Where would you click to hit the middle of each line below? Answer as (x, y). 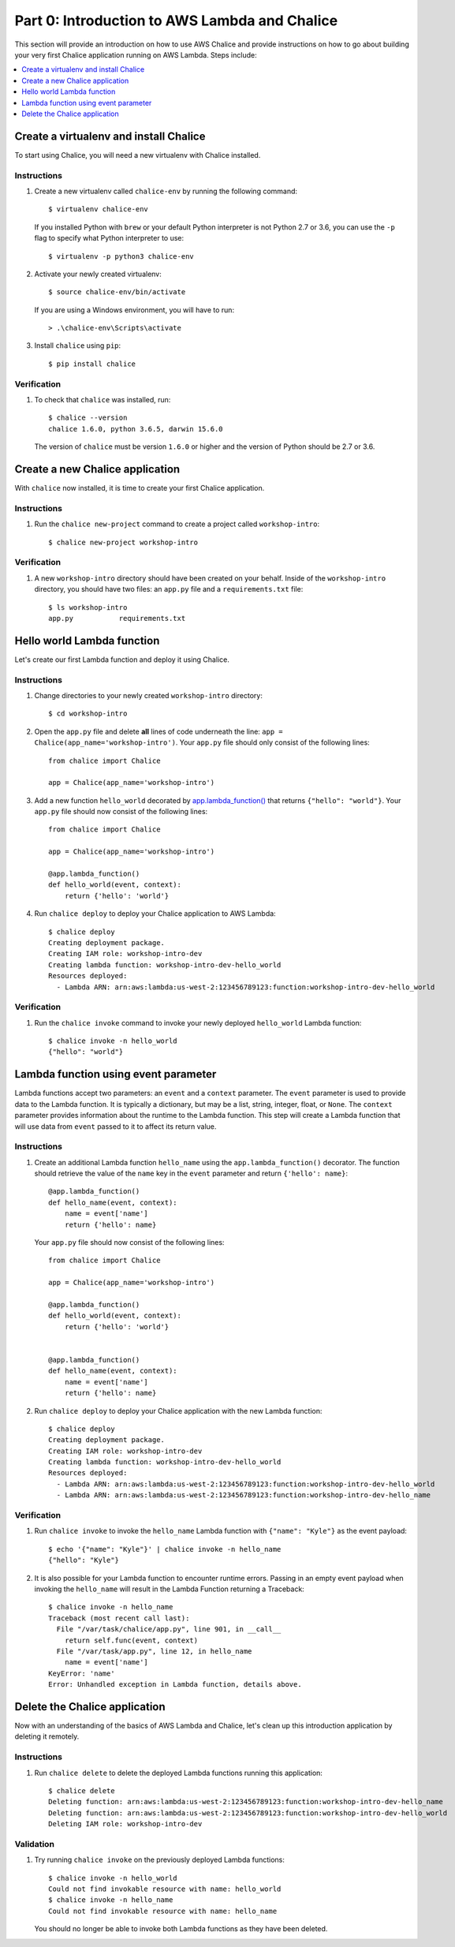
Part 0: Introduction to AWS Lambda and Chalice (176, 21)
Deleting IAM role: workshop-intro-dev (125, 1824)
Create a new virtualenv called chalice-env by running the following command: (166, 191)
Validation (35, 1844)
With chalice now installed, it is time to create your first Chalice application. (140, 488)
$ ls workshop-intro (88, 607)
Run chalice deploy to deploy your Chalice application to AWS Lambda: (155, 914)
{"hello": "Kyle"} (84, 1560)
